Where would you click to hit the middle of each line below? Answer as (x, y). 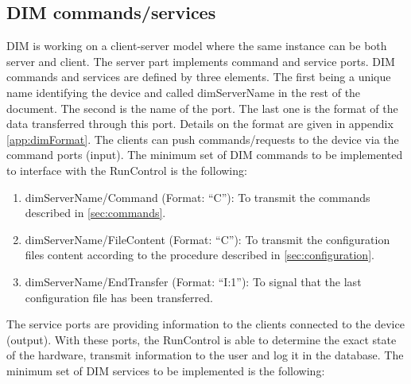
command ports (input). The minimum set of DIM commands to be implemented (205, 155)
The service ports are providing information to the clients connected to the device (205, 324)
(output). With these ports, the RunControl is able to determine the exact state (202, 339)
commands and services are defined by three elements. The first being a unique (199, 77)
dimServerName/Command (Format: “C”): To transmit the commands (198, 197)
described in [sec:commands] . (95, 213)
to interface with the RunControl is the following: (127, 170)
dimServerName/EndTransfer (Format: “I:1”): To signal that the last (193, 281)
